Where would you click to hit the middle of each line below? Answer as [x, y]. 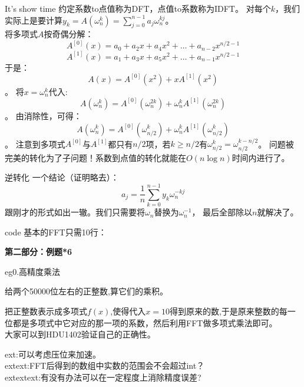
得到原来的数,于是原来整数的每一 [232, 311]
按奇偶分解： [69, 34]
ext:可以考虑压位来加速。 [53, 354]
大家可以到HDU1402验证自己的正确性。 [80, 334]
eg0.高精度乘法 [33, 271]
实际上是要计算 [34, 20]
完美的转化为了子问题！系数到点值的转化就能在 [95, 157]
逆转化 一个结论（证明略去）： [62, 177]
